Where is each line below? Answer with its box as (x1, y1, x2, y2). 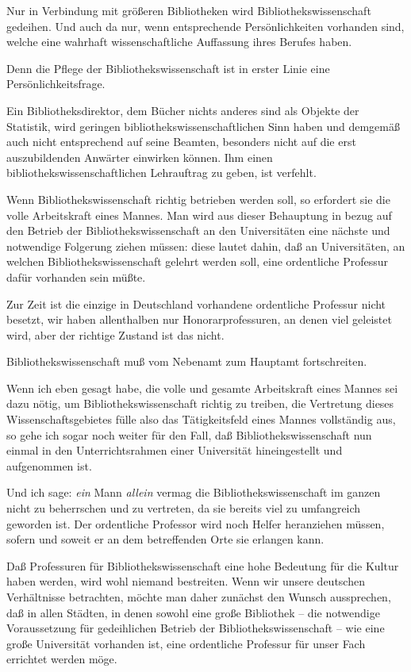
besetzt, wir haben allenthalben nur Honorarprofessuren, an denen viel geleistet (6, 311, 392, 328)
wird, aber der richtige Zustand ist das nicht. (6, 326, 225, 343)
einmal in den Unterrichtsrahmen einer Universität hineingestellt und (6, 442, 343, 459)
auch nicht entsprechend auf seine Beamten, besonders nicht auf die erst (6, 133, 356, 150)
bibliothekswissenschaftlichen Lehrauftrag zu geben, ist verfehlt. (6, 164, 317, 181)
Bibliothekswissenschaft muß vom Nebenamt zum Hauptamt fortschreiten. (6, 353, 367, 370)
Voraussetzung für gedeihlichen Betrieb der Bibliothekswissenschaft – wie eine (6, 620, 385, 636)
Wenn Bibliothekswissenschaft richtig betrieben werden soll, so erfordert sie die (6, 190, 390, 207)
